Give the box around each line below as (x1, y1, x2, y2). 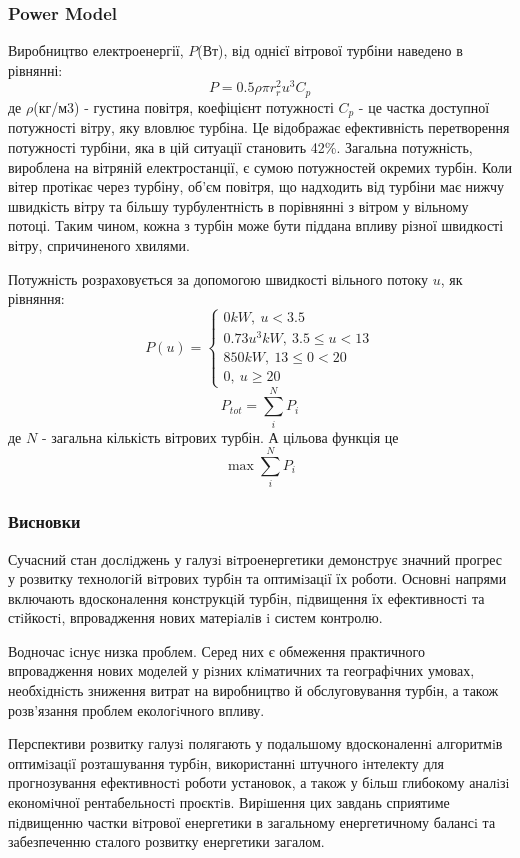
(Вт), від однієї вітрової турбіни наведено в (197, 40, 463, 61)
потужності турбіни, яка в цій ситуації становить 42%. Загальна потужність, (8, 136, 473, 157)
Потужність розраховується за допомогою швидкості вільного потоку (8, 268, 428, 289)
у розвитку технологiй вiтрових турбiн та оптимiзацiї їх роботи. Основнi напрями (8, 568, 507, 589)
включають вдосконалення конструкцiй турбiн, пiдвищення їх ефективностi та (8, 587, 485, 608)
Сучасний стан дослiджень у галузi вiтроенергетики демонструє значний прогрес (8, 548, 502, 569)
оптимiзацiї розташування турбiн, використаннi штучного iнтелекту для (8, 752, 444, 773)
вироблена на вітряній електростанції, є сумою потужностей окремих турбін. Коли (8, 156, 513, 177)
